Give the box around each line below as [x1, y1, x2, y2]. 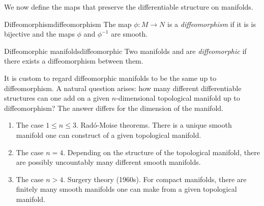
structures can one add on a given [4, 93, 110, 103]
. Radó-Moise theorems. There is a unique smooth [76, 120, 232, 130]
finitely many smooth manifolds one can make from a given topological [16, 184, 237, 194]
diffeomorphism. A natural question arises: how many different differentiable [4, 82, 242, 93]
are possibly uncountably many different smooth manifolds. [16, 157, 201, 167]
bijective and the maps [4, 28, 75, 39]
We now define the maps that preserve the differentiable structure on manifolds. [4, 2, 253, 12]
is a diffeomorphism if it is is [167, 18, 256, 29]
